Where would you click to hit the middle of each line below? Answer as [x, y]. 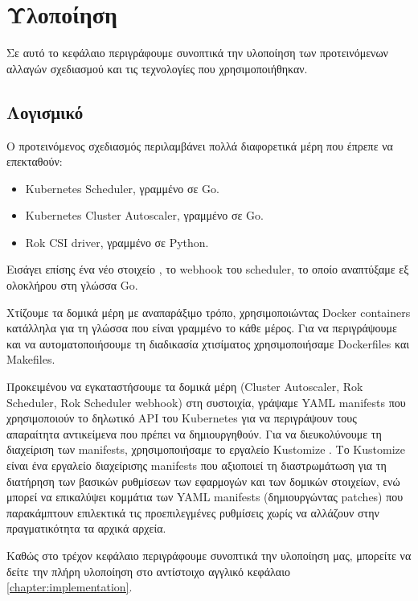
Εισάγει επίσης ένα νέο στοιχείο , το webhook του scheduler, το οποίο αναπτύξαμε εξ [208, 269]
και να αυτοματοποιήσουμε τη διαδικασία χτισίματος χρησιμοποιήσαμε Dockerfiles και [208, 343]
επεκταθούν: [35, 161]
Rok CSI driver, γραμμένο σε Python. [117, 242]
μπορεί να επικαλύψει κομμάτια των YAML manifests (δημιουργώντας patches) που [205, 497]
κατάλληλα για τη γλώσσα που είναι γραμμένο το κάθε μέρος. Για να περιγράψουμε [202, 328]
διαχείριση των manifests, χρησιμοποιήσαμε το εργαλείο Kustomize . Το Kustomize [206, 449]
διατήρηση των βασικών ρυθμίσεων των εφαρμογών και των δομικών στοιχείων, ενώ [203, 481]
